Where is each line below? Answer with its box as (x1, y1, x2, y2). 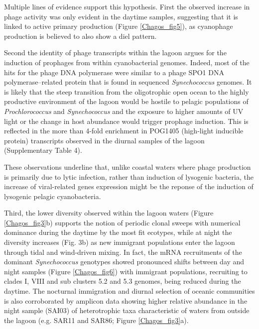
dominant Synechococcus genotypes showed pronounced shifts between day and (4, 256, 245, 267)
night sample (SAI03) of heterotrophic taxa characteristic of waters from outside (4, 305, 250, 316)
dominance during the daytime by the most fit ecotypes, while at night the (4, 227, 232, 237)
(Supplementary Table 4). (4, 145, 82, 155)
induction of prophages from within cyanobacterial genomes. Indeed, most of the (4, 57, 250, 67)
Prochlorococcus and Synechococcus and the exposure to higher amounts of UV (4, 106, 244, 116)
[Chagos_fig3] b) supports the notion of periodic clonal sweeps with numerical (4, 217, 241, 227)
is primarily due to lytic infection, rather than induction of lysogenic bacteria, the (4, 171, 254, 182)
